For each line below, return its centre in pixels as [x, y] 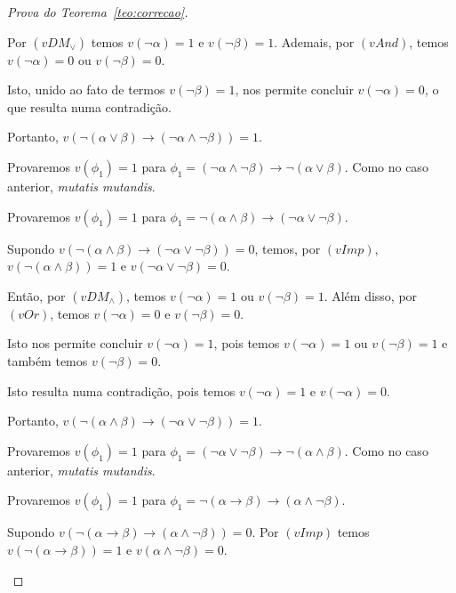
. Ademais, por [314, 41]
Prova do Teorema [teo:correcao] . [98, 12]
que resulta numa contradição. [89, 106]
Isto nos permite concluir [75, 343]
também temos [48, 360]
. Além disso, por [371, 295]
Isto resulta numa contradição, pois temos [121, 390]
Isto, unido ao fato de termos [86, 89]
